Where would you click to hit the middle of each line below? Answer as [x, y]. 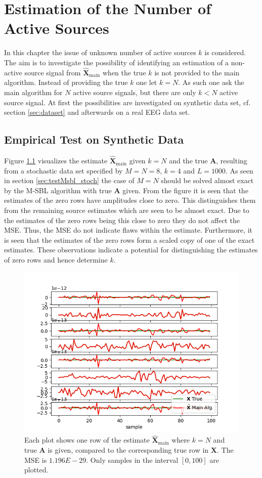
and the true [188, 161]
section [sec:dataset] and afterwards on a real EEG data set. [97, 112]
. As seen [239, 170]
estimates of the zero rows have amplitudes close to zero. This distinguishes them [130, 200]
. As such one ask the [211, 82]
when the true [124, 72]
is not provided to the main [197, 72]
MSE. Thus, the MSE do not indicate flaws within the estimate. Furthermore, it [128, 230]
